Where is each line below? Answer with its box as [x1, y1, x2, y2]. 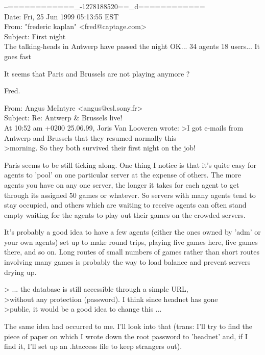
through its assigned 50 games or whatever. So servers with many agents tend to [4, 189, 256, 200]
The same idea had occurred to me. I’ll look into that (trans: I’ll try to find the [4, 321, 253, 332]
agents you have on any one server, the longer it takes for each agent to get [4, 179, 239, 190]
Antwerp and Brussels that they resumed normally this [4, 132, 177, 143]
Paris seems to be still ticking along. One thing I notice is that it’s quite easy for [4, 159, 256, 170]
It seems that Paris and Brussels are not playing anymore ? [4, 68, 190, 79]
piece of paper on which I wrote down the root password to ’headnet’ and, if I [4, 331, 248, 341]
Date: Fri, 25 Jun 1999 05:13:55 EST [4, 11, 119, 21]
